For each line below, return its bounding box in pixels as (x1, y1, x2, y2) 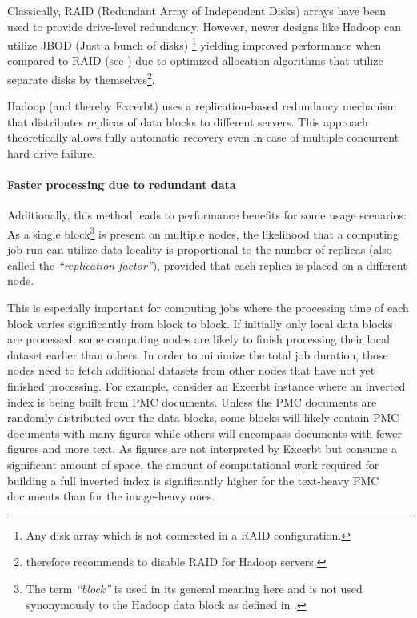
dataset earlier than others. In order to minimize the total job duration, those (7, 346, 388, 363)
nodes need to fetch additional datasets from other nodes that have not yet (7, 362, 375, 379)
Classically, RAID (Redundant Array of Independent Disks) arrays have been (7, 2, 387, 18)
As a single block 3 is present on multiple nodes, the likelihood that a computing (7, 223, 399, 242)
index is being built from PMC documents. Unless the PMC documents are (7, 393, 377, 410)
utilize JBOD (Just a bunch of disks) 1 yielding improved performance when (7, 34, 382, 53)
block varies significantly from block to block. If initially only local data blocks (7, 315, 393, 331)
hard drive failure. (7, 145, 96, 162)
